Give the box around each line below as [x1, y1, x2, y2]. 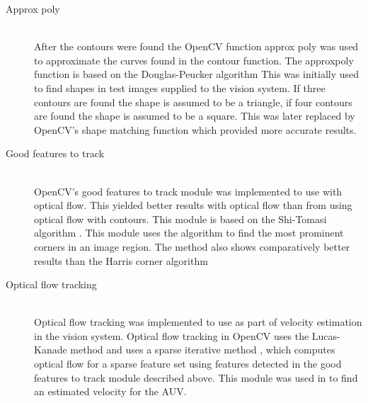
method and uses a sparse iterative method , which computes [70, 342, 335, 357]
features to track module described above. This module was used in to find [34, 370, 358, 385]
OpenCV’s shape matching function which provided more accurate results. [34, 122, 357, 137]
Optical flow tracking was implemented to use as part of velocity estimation [34, 314, 362, 329]
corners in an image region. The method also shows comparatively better [34, 239, 350, 254]
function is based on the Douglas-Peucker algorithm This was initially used [34, 67, 360, 81]
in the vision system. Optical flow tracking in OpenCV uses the [34, 328, 309, 343]
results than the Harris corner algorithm [34, 253, 208, 268]
